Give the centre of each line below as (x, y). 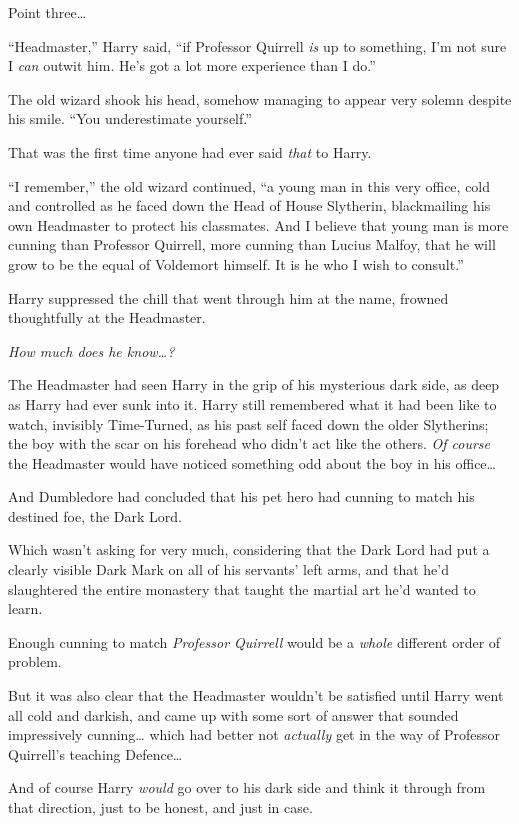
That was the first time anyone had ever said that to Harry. (190, 151)
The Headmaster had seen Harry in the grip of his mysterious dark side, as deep (254, 384)
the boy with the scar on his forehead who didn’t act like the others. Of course (249, 443)
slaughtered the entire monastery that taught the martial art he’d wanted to (242, 588)
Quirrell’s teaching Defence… (95, 753)
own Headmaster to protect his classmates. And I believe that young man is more (258, 224)
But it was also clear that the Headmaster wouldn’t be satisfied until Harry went (256, 695)
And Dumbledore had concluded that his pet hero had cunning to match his (241, 496)
